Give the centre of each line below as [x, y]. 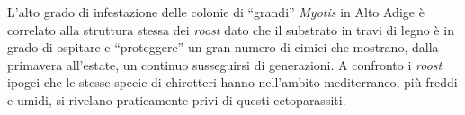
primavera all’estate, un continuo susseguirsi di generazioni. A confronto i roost [225, 64]
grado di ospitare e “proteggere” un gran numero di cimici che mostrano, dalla [223, 47]
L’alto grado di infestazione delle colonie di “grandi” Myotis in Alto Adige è [216, 12]
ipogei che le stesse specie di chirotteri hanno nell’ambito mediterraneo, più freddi [232, 82]
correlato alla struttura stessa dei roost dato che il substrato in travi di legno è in [231, 29]
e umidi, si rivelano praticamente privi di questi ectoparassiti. [177, 99]
